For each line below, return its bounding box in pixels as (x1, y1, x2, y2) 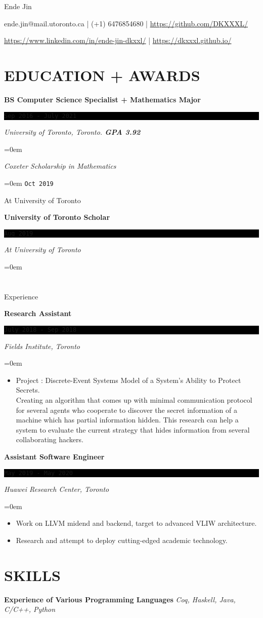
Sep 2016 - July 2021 (4, 112, 77, 120)
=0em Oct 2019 (4, 177, 54, 188)
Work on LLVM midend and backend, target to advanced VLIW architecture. (16, 518, 257, 528)
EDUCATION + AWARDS (4, 64, 200, 85)
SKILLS (4, 564, 61, 585)
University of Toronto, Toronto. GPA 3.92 (4, 127, 141, 137)
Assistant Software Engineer (4, 451, 105, 461)
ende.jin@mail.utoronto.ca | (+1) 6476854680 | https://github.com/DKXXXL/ (4, 18, 248, 28)
